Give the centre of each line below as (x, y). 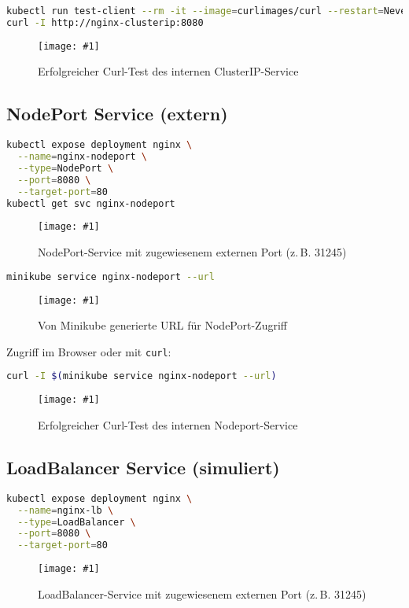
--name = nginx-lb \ (66, 510)
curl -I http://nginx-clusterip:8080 (105, 22)
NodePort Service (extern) (117, 114)
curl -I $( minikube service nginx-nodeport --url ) (142, 376)
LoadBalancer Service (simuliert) (143, 467)
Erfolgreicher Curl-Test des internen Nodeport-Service (168, 425)
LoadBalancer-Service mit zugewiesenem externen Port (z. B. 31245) (202, 593)
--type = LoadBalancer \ (77, 522)
